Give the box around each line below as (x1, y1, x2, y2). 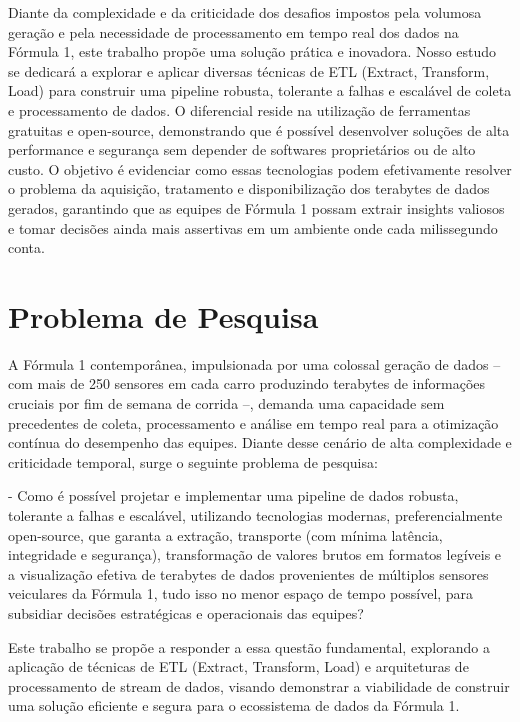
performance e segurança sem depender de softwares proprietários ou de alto (8, 139, 476, 160)
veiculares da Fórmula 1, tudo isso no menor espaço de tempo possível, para (8, 583, 474, 604)
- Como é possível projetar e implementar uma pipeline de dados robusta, (8, 485, 459, 506)
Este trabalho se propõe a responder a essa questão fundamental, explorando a (8, 636, 490, 657)
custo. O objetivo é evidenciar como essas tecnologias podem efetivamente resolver (8, 158, 512, 179)
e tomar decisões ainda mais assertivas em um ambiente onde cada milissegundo (8, 217, 498, 238)
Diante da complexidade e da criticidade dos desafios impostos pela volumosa (8, 2, 482, 22)
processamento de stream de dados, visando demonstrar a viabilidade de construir (8, 675, 510, 696)
